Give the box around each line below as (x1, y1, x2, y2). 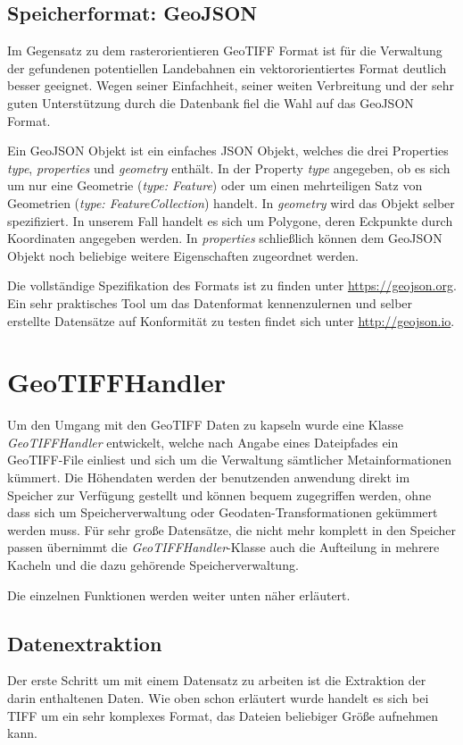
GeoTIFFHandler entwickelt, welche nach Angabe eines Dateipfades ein (7, 432, 399, 451)
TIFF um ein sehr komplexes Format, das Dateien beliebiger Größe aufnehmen (7, 706, 439, 724)
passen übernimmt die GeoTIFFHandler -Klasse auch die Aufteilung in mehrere (7, 538, 440, 557)
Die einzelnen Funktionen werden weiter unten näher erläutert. (7, 585, 351, 604)
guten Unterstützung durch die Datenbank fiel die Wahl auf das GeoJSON (7, 93, 414, 112)
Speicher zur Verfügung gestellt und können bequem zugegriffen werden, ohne (7, 485, 432, 504)
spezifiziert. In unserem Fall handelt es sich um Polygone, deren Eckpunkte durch (7, 211, 453, 230)
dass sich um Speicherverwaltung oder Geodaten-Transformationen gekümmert (7, 503, 438, 522)
